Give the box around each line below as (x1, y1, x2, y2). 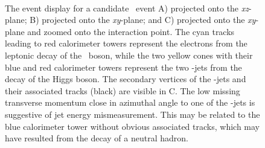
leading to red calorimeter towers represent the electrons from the (5, 37, 247, 50)
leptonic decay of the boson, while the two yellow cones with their (5, 48, 253, 61)
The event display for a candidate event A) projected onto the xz (5, 1, 249, 14)
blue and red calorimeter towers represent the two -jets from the (5, 60, 242, 73)
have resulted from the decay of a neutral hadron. (5, 132, 188, 144)
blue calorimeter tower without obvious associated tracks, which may (5, 120, 260, 132)
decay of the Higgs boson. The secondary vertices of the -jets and (5, 72, 246, 85)
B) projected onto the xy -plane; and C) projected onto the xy (30, 13, 256, 26)
